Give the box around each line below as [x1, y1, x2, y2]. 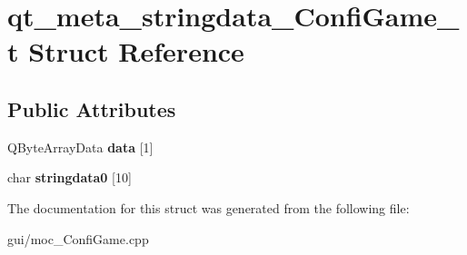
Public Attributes [7, 94, 176, 123]
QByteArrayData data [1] [7, 137, 154, 156]
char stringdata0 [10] [7, 168, 132, 187]
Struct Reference [28, 33, 244, 70]
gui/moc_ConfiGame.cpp [7, 229, 149, 248]
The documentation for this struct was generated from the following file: [7, 198, 410, 217]
